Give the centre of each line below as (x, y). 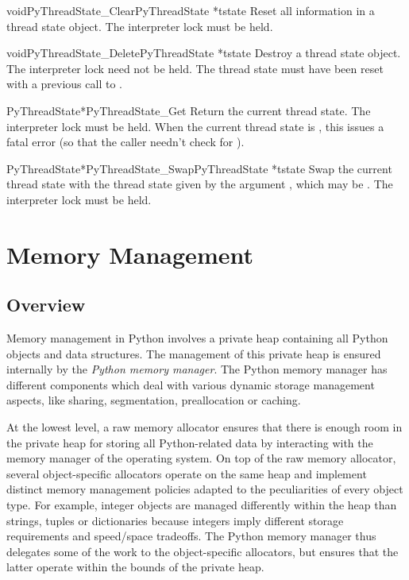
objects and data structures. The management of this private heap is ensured (194, 353)
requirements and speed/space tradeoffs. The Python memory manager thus (191, 536)
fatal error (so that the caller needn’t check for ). (125, 142)
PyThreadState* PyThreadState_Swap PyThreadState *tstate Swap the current (199, 168)
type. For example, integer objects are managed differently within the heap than (202, 505)
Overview (46, 305)
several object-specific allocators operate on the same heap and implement (187, 473)
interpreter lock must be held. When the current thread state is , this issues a (195, 126)
